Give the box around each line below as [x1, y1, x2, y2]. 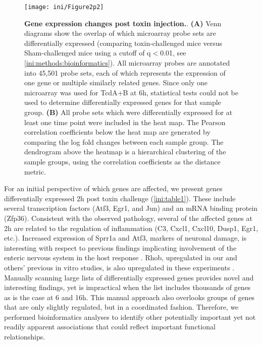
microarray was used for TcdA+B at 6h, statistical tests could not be [24, 87, 238, 97]
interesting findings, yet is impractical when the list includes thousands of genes [4, 282, 251, 293]
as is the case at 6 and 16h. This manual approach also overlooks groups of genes [4, 292, 255, 302]
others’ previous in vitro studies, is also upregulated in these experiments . [4, 262, 235, 272]
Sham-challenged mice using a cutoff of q [24, 47, 151, 58]
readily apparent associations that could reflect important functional [4, 321, 216, 332]
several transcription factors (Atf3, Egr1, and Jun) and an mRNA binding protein [4, 203, 258, 213]
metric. [24, 166, 46, 177]
